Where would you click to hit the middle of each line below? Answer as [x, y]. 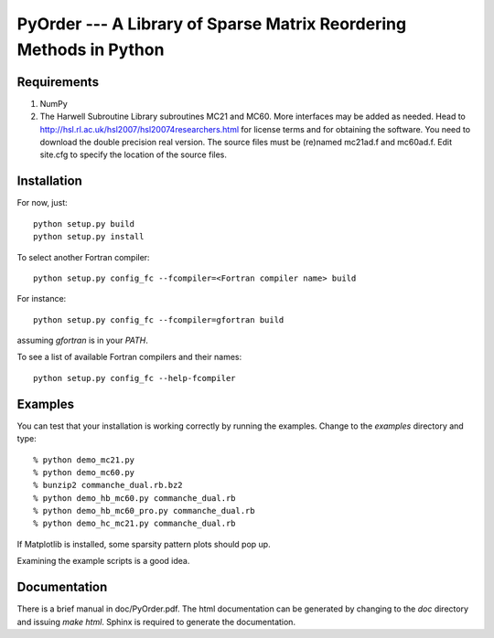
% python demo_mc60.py [84, 472]
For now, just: [42, 203]
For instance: [42, 299]
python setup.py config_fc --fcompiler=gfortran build [159, 319]
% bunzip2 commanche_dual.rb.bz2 [108, 485]
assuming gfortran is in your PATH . [82, 340]
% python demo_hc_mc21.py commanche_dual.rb [135, 524]
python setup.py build [84, 223]
